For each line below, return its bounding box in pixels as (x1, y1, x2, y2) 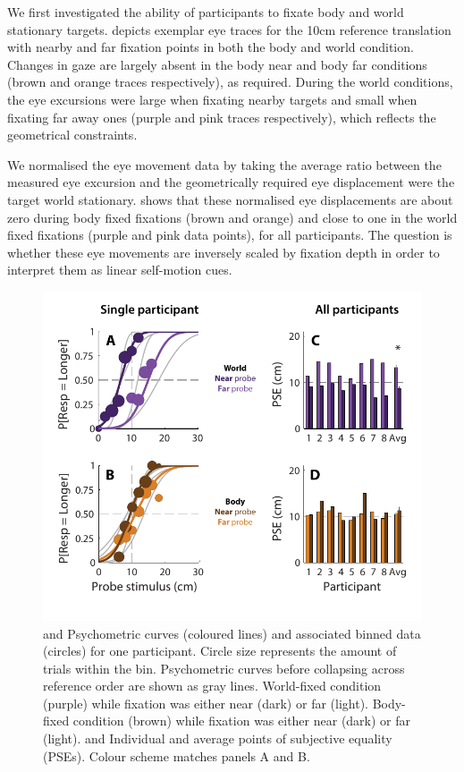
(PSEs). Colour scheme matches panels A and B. (43, 746, 310, 765)
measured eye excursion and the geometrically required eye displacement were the (7, 173, 455, 191)
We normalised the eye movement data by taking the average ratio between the (7, 155, 442, 174)
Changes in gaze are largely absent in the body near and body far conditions (7, 55, 427, 73)
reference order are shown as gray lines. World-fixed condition (43, 676, 382, 695)
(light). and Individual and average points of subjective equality (43, 729, 392, 748)
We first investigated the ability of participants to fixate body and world (7, 3, 404, 21)
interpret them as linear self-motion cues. (7, 260, 232, 279)
